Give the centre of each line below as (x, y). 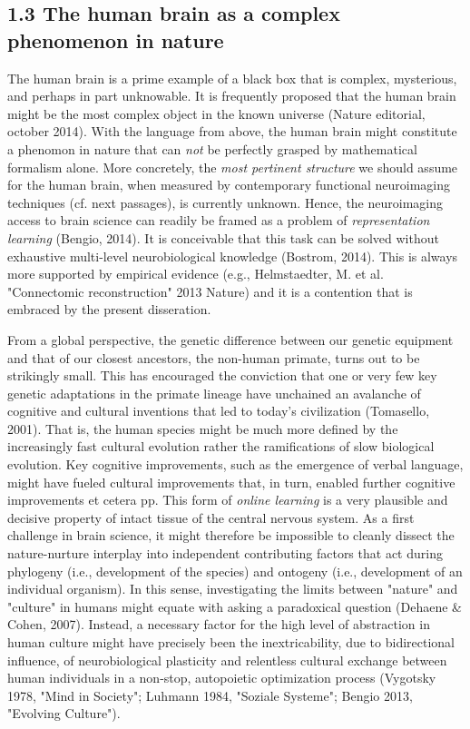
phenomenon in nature (116, 39)
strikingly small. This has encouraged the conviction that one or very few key (222, 375)
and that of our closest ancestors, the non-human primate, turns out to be (214, 357)
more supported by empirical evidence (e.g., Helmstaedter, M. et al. (196, 274)
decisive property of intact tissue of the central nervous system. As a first (211, 517)
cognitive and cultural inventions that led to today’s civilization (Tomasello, (219, 411)
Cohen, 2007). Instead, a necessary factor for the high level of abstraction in (219, 624)
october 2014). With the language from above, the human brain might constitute (232, 131)
